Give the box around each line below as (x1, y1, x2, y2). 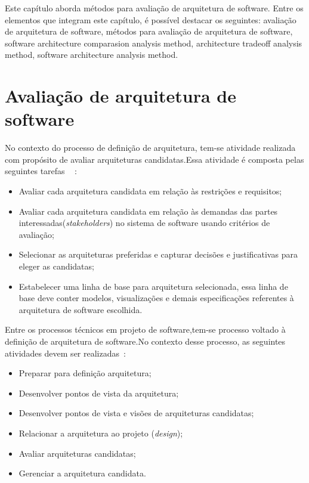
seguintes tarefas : (5, 165, 77, 177)
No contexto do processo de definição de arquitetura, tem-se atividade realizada (5, 141, 296, 154)
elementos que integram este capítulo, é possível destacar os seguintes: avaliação (5, 13, 296, 26)
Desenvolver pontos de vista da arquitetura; (18, 386, 179, 399)
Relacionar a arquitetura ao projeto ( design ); (18, 426, 183, 439)
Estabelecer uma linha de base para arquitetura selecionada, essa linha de (18, 280, 288, 292)
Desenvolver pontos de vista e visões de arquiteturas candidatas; (18, 407, 254, 419)
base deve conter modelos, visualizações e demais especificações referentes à (18, 292, 294, 304)
